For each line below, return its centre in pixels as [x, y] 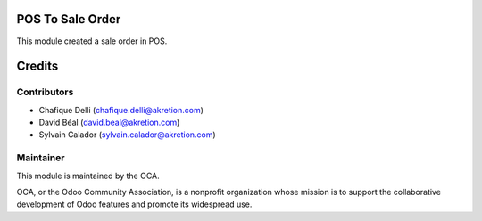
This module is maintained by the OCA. [88, 176]
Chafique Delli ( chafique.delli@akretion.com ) [121, 110]
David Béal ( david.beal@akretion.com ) [109, 123]
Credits [37, 66]
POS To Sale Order [69, 19]
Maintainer [41, 158]
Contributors [45, 92]
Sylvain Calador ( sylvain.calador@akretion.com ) [127, 135]
